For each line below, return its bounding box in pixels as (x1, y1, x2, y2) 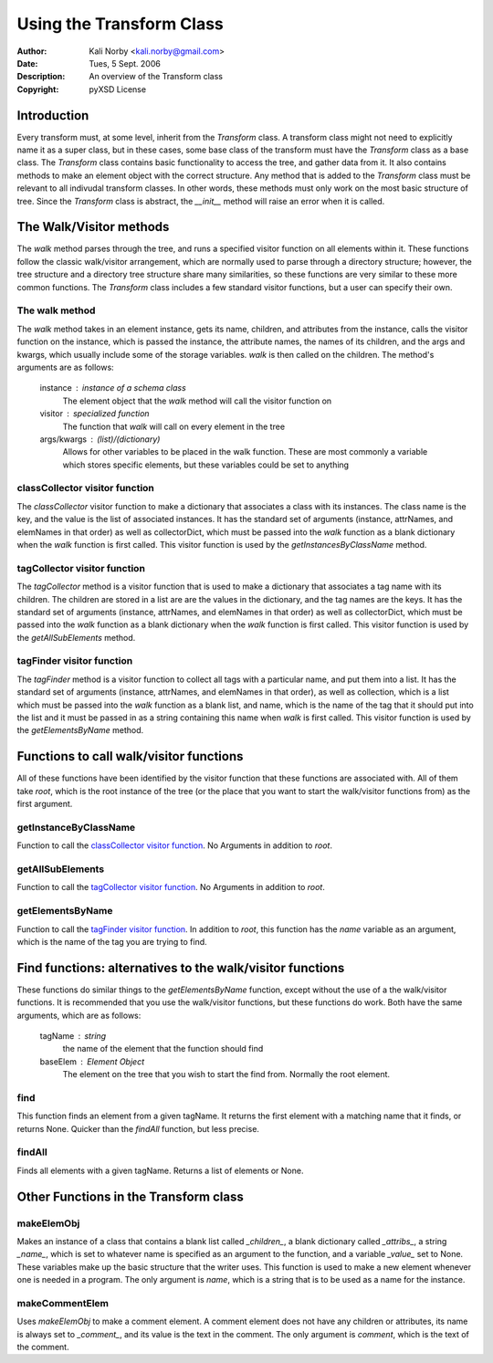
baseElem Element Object (39, 1055, 145, 1067)
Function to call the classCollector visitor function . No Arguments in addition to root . (16, 840, 333, 851)
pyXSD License (89, 83, 146, 95)
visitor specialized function (39, 408, 150, 419)
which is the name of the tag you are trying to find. (16, 936, 207, 947)
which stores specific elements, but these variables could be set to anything (62, 459, 350, 470)
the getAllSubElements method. (16, 632, 136, 643)
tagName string (39, 1031, 107, 1041)
